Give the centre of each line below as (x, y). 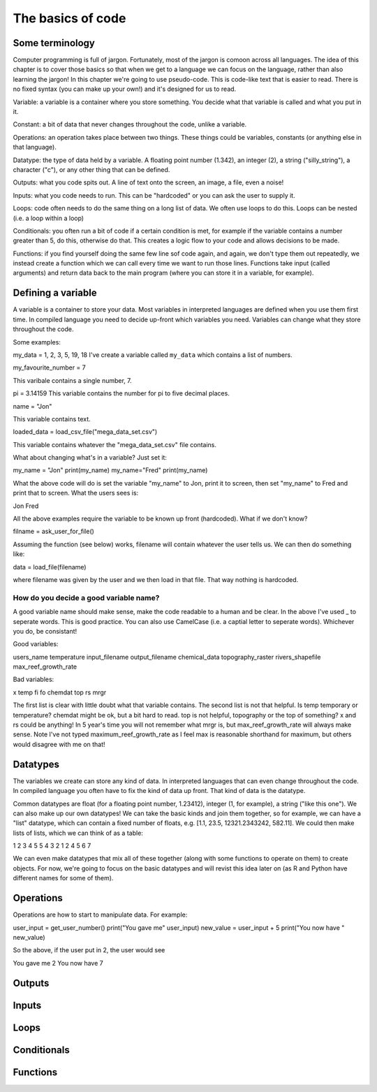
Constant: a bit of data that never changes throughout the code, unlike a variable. (130, 124)
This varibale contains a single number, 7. (72, 380)
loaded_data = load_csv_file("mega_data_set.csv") (85, 432)
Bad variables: (34, 679)
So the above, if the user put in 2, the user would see (89, 950)
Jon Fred (26, 506)
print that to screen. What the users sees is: (76, 493)
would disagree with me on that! (59, 744)
